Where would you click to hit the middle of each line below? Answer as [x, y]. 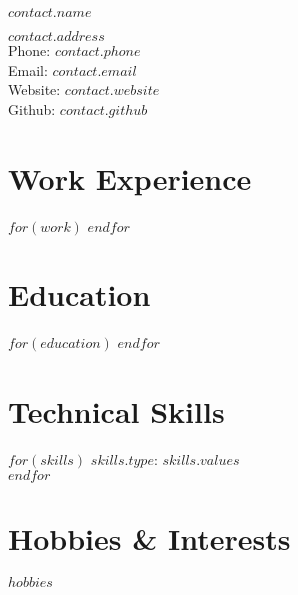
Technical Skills [116, 411]
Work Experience [130, 177]
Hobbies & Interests [149, 537]
